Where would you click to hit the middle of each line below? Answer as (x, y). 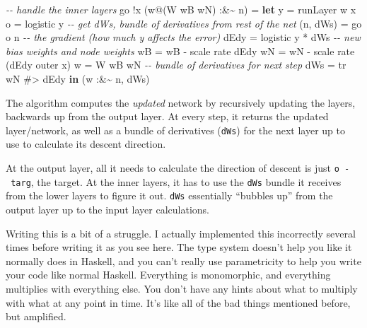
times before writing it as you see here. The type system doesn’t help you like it (179, 247)
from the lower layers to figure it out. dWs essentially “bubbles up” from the (169, 195)
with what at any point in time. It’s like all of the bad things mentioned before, (178, 302)
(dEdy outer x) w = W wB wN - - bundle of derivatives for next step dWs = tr (176, 65)
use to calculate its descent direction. (86, 144)
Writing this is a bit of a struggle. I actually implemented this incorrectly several (181, 233)
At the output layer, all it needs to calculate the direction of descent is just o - (178, 168)
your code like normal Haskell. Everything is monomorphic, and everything (168, 275)
